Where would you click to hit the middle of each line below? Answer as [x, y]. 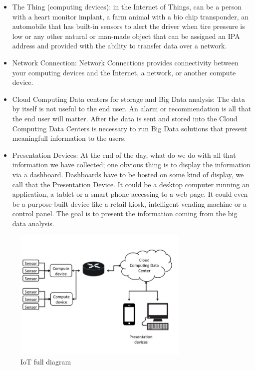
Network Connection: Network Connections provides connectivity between [125, 62]
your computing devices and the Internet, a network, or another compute [124, 72]
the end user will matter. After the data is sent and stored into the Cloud [125, 118]
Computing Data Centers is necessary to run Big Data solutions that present [130, 128]
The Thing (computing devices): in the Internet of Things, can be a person [127, 6]
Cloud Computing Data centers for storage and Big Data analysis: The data [128, 99]
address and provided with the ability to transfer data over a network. [120, 46]
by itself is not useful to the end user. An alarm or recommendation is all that [132, 109]
